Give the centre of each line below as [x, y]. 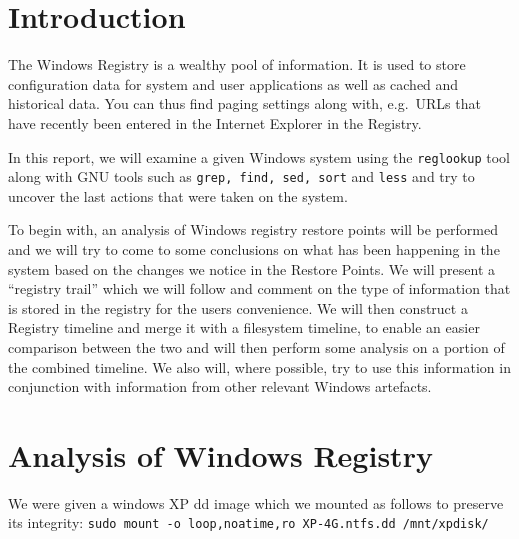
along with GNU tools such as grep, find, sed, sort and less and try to [241, 176]
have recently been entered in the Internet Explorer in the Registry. [215, 122]
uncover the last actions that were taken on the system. [178, 195]
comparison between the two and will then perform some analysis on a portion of [256, 346]
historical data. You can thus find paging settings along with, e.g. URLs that [244, 103]
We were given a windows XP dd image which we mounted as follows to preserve [256, 502]
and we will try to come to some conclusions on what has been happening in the [254, 249]
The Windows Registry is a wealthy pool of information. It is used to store [237, 64]
